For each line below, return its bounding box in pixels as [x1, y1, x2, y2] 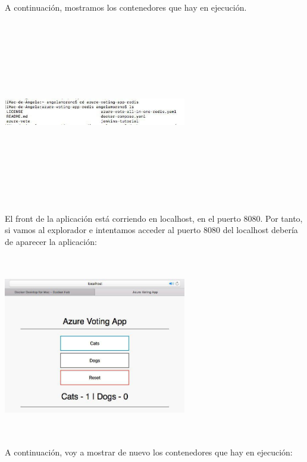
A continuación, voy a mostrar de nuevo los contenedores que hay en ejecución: [5, 446, 293, 458]
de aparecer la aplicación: [5, 235, 97, 247]
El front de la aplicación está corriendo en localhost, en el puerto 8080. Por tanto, [5, 212, 303, 224]
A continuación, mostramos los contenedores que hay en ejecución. [5, 1, 247, 13]
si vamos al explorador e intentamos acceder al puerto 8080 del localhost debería [5, 224, 298, 236]
